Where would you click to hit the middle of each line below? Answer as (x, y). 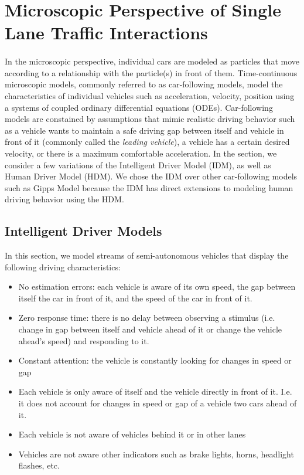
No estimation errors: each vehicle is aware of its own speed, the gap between (157, 286)
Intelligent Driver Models (83, 231)
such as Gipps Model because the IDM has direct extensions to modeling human (149, 187)
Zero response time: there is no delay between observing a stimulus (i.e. (147, 318)
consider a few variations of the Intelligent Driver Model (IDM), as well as (138, 164)
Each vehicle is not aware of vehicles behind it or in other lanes (132, 434)
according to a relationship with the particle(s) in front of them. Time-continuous (151, 72)
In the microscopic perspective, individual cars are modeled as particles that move (152, 61)
